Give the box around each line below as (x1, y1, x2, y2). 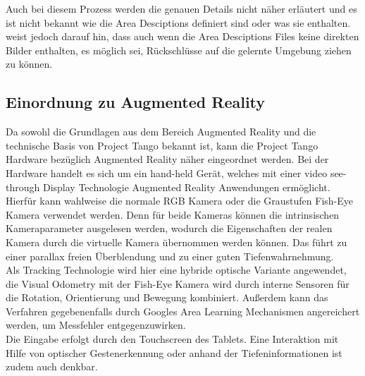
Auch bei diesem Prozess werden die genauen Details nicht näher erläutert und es (6, 1, 357, 16)
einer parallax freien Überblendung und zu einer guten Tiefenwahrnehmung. (6, 248, 334, 263)
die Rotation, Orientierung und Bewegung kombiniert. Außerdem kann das (6, 290, 328, 305)
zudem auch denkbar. (6, 359, 98, 374)
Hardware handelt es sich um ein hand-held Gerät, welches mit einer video (6, 165, 328, 180)
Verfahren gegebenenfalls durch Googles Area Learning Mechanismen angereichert (6, 303, 360, 318)
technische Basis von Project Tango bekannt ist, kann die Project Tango (6, 138, 318, 152)
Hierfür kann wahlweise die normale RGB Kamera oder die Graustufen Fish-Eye (6, 193, 353, 208)
